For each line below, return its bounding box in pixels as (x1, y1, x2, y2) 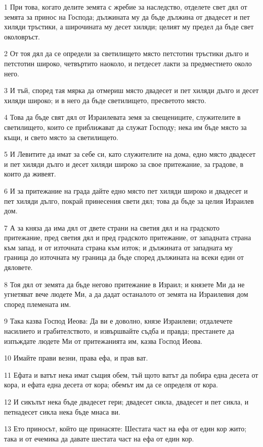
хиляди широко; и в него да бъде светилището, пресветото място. (4, 95, 206, 105)
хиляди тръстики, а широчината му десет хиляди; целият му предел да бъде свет (4, 21, 254, 32)
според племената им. (4, 298, 71, 309)
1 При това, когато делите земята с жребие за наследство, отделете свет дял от (4, 2, 247, 12)
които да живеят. (4, 168, 56, 179)
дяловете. (4, 262, 33, 273)
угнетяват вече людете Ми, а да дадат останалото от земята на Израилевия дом (4, 289, 248, 299)
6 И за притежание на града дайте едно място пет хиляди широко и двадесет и (4, 185, 248, 196)
